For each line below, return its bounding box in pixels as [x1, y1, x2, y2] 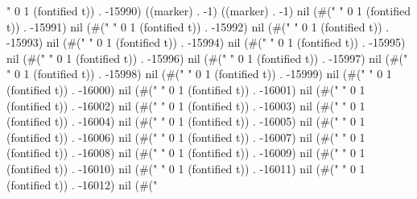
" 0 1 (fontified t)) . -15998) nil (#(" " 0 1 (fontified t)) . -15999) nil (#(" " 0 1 [6, 65, 392, 82]
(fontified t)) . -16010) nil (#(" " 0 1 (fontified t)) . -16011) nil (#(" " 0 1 [6, 160, 365, 176]
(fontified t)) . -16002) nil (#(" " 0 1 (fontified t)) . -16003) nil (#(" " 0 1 [6, 97, 365, 114]
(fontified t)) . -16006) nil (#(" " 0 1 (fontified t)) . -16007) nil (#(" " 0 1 [6, 128, 365, 145]
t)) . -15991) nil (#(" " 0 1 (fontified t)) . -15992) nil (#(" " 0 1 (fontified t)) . [6, 18, 390, 35]
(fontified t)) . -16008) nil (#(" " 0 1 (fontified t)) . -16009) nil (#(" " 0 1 [6, 144, 365, 161]
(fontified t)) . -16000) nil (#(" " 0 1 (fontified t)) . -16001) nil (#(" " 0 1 [6, 81, 365, 97]
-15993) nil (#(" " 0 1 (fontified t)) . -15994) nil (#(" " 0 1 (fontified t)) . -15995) [6, 34, 406, 51]
